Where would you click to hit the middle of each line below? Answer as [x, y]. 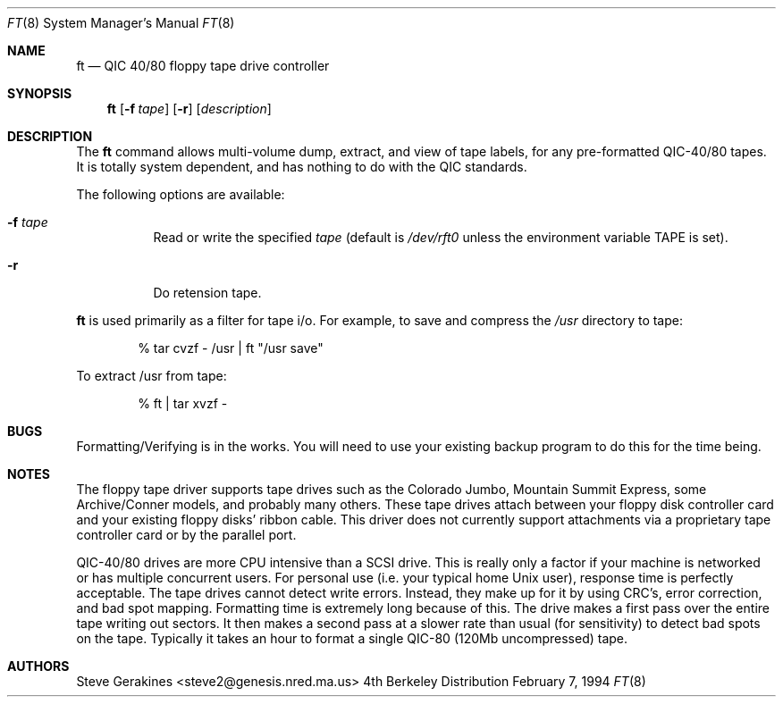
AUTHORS [38, 666]
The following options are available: [181, 194]
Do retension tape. [207, 293]
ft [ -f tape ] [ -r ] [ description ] [189, 109]
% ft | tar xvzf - [183, 403]
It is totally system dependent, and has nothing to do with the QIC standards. [302, 167]
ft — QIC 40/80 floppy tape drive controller [203, 66]
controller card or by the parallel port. [186, 535]
